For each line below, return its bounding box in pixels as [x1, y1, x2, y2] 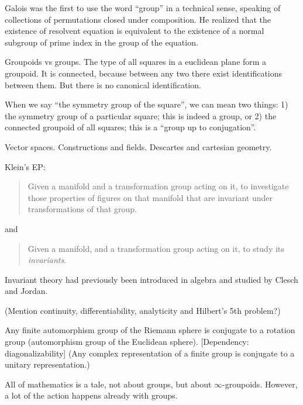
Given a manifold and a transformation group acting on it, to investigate [27, 180, 289, 192]
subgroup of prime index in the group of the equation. [5, 36, 198, 48]
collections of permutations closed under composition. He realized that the [5, 13, 271, 25]
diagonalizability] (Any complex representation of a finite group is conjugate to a [5, 347, 295, 359]
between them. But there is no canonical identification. [5, 78, 201, 91]
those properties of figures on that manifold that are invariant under [27, 191, 273, 203]
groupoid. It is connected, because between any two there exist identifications [5, 67, 283, 79]
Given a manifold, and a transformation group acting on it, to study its [27, 242, 284, 254]
